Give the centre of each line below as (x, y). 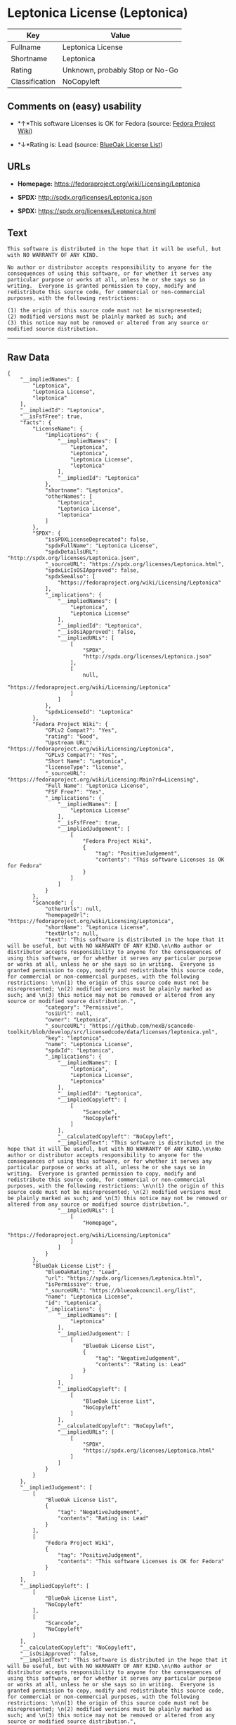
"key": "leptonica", (75, 1038)
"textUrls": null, (72, 934)
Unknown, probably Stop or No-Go (120, 70)
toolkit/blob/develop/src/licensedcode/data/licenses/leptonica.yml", (113, 1032)
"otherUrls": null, (73, 909)
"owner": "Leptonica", (78, 1020)
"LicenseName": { (58, 429)
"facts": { (36, 423)
